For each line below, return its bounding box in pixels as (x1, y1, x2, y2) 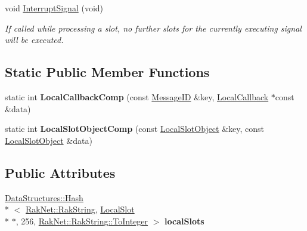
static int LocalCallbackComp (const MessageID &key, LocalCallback (5, 90, 269, 103)
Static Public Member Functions (5, 63, 210, 81)
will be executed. (5, 33, 64, 46)
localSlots (165, 214, 204, 227)
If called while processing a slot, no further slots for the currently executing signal (5, 21, 302, 34)
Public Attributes (5, 163, 116, 181)
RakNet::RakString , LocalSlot (26, 203, 135, 215)
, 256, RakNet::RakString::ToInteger (15, 214, 148, 227)
